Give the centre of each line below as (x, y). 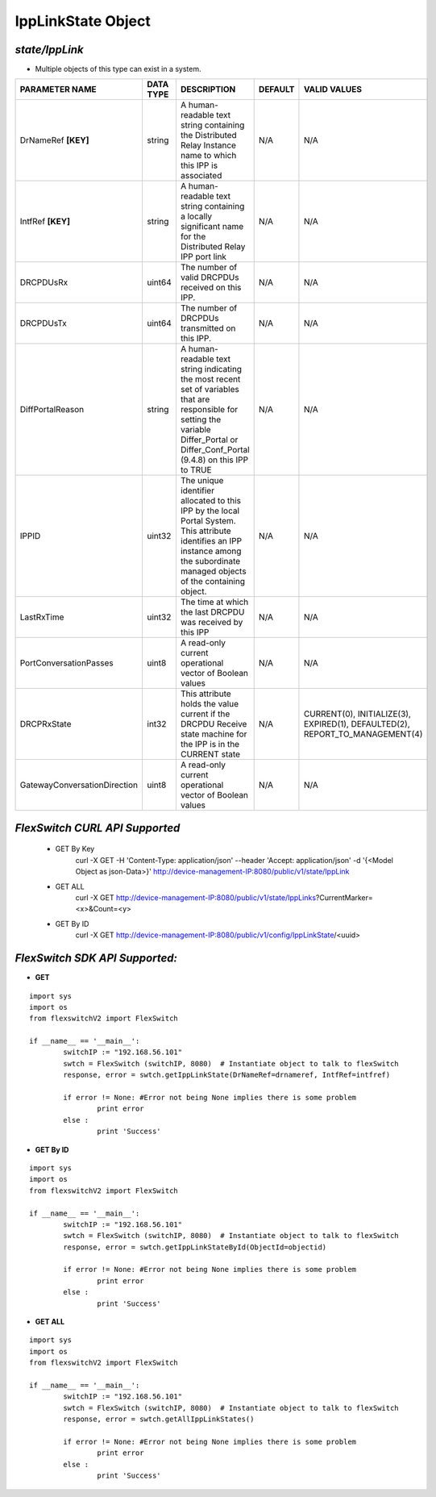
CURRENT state (210, 754)
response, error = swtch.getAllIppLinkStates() (159, 1419)
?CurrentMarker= (345, 898)
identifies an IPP (211, 541)
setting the (201, 419)
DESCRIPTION (208, 90)
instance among (211, 551)
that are (195, 399)
